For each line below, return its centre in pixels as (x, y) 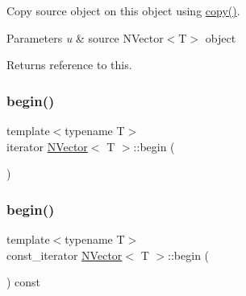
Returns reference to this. (69, 65)
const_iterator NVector (65, 255)
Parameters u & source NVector (85, 37)
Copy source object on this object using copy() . (123, 10)
